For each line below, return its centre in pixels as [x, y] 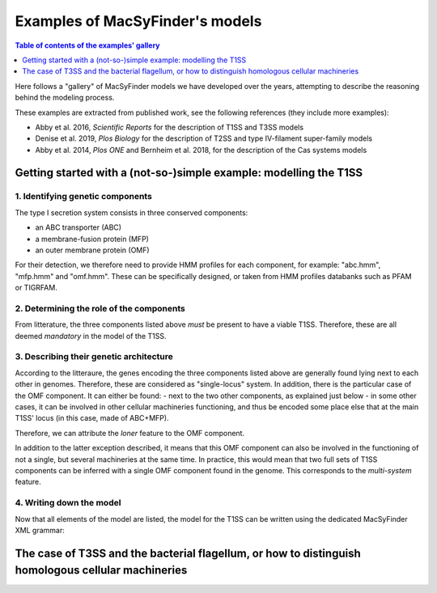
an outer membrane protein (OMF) [92, 250]
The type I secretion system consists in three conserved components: [132, 212]
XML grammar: [40, 530]
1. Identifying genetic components [84, 197]
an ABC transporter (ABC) [78, 227]
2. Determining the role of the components [100, 308]
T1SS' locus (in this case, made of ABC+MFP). [92, 418]
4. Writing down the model [68, 503]
